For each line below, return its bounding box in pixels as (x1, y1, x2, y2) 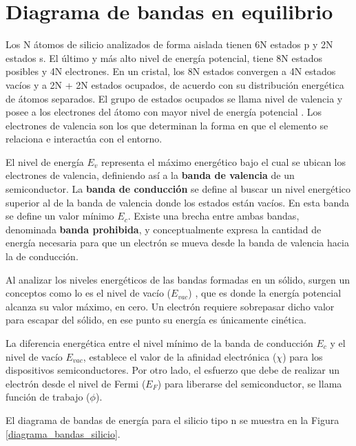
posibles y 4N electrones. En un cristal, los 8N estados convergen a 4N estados (6, 64, 336, 78)
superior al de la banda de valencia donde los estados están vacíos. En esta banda (6, 195, 349, 209)
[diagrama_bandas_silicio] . (6, 426, 121, 440)
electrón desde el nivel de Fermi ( (6, 376, 146, 390)
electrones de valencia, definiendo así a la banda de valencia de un (6, 168, 295, 182)
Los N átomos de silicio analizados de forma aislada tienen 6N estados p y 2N (6, 37, 333, 52)
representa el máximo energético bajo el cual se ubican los (101, 154, 346, 169)
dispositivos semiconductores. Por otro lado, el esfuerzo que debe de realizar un (6, 363, 340, 377)
